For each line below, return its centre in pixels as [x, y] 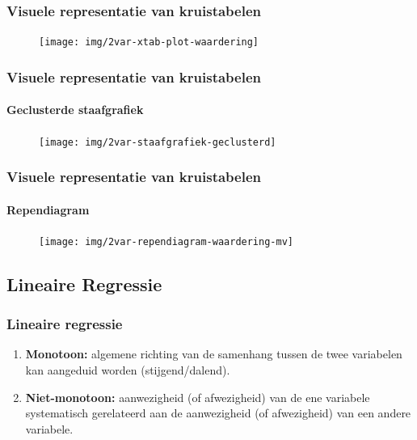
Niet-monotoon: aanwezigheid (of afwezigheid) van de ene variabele [198, 397]
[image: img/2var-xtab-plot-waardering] [149, 42]
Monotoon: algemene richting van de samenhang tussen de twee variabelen [214, 354]
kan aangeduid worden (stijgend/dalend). [128, 370]
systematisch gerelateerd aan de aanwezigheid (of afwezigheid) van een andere [218, 413]
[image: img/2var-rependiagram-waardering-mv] [166, 241]
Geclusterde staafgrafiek [75, 110]
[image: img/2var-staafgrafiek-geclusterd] [158, 142]
